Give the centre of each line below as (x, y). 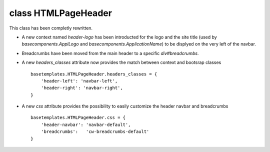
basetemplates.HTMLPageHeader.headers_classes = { (94, 74)
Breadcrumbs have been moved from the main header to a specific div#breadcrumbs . (110, 53)
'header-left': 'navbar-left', (79, 81)
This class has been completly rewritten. (51, 28)
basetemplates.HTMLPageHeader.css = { (78, 118)
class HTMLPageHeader (61, 13)
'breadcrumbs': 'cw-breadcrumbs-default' (95, 132)
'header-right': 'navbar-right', (82, 88)
